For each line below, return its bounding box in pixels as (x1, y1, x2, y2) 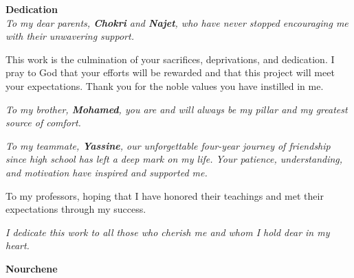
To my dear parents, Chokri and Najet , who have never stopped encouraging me (5, 15, 349, 30)
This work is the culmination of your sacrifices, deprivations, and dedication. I (5, 51, 335, 66)
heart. (5, 238, 30, 253)
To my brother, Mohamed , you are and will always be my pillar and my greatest (5, 102, 348, 116)
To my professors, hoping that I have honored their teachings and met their (5, 188, 324, 202)
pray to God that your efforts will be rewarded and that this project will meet (5, 65, 335, 80)
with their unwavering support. (5, 29, 134, 43)
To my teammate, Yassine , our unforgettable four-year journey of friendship (5, 138, 331, 152)
